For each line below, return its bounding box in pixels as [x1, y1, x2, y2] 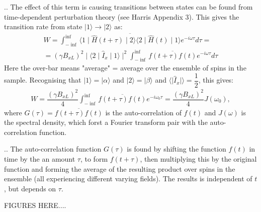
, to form [80, 154, 108, 164]
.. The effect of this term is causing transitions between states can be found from [4, 2, 253, 12]
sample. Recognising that [4, 75, 81, 85]
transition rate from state [4, 21, 82, 32]
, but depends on [4, 183, 56, 193]
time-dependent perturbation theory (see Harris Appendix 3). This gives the [4, 11, 239, 22]
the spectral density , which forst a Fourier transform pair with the [4, 117, 208, 127]
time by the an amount [4, 154, 75, 164]
